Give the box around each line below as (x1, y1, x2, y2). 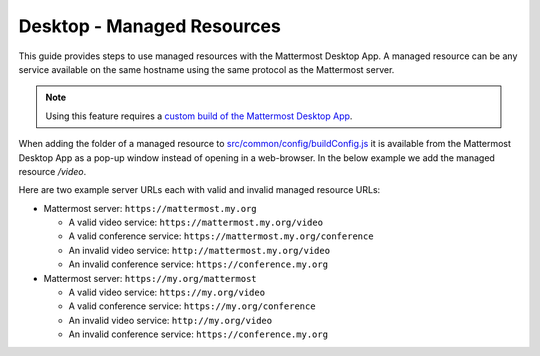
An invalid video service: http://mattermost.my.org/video (68, 244, 330, 256)
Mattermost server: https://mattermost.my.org (43, 202, 257, 214)
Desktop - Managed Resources (18, 15, 282, 37)
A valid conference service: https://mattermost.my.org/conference (68, 230, 374, 242)
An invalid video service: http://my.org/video (68, 314, 273, 326)
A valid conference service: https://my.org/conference (68, 300, 316, 312)
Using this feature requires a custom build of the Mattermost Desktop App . (45, 110, 353, 122)
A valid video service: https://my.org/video (68, 286, 265, 299)
